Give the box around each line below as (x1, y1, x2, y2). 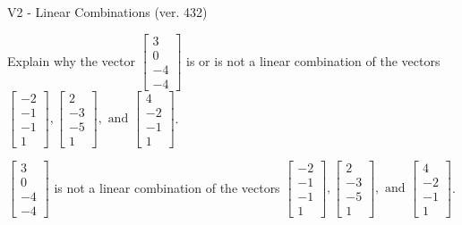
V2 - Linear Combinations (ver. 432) (7, 3, 208, 21)
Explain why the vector (7, 51, 135, 70)
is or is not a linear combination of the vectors (186, 51, 441, 70)
